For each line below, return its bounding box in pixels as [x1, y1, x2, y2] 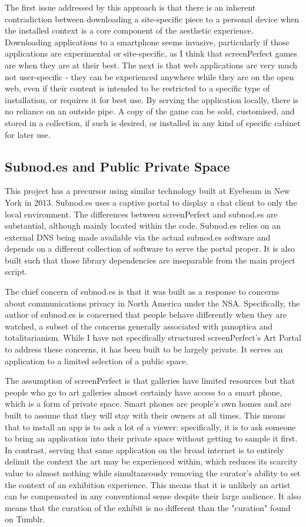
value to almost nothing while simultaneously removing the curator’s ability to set [5, 466, 301, 479]
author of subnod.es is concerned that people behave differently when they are [5, 308, 287, 321]
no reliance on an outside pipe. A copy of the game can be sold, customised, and [5, 105, 295, 117]
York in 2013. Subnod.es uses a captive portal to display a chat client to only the [5, 196, 297, 208]
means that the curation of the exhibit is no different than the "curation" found [5, 501, 291, 513]
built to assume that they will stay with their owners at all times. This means [5, 409, 285, 421]
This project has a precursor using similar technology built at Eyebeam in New [5, 185, 290, 197]
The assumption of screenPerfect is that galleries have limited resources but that [5, 374, 295, 387]
